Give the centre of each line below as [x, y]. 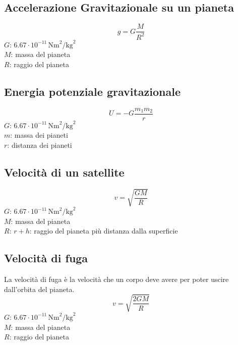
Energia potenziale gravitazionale [92, 91]
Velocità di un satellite [64, 172]
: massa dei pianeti [39, 135]
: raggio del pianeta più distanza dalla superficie [104, 231]
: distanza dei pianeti [40, 145]
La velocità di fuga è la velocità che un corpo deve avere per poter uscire [116, 279]
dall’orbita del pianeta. [39, 289]
